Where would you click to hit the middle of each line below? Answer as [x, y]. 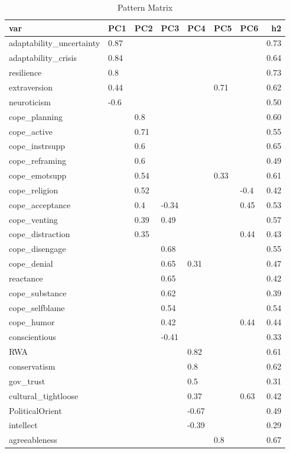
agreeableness [33, 440]
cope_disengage [38, 249]
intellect [23, 425]
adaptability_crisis [43, 58]
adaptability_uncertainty [55, 43]
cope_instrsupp [37, 146]
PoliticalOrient [35, 410]
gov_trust [27, 381]
